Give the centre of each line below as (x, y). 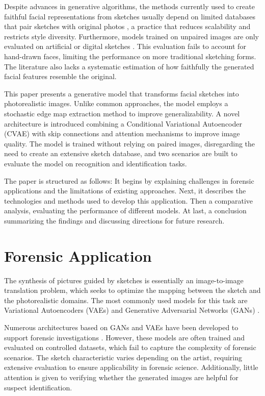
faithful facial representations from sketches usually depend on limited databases (130, 16)
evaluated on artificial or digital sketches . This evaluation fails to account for (125, 46)
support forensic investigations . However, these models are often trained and (124, 337)
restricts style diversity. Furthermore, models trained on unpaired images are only (131, 36)
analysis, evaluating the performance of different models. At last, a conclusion (125, 211)
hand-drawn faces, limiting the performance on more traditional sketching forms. (130, 56)
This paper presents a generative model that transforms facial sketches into (122, 93)
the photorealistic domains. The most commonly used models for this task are (126, 300)
